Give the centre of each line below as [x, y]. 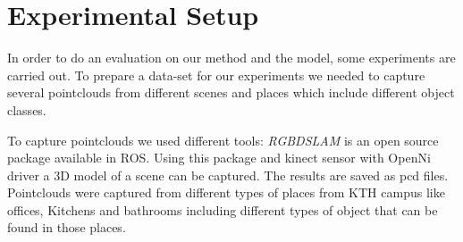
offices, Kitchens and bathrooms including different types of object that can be [223, 209]
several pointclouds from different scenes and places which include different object [231, 92]
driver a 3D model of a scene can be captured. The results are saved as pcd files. [228, 175]
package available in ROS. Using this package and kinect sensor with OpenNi [219, 158]
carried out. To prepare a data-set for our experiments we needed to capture [216, 75]
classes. [27, 109]
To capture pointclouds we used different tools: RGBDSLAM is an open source [223, 140]
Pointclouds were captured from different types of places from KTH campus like [226, 192]
